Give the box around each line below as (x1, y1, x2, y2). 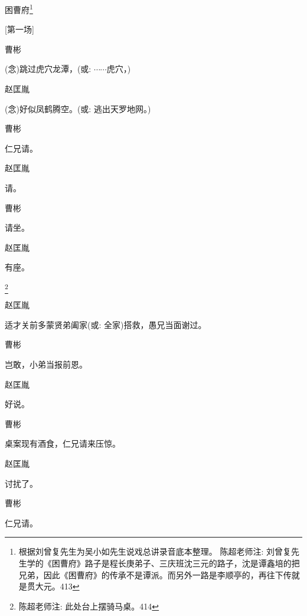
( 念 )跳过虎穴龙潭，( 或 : (5, 63, 92, 75)
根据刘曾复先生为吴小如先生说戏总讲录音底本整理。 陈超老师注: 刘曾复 (18, 545, 292, 558)
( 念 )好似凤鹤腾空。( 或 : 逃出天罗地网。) (5, 102, 151, 114)
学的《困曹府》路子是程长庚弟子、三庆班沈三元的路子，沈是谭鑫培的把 (27, 557, 300, 569)
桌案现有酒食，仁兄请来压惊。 (5, 437, 120, 450)
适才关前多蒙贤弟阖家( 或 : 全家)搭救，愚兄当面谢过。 (5, 318, 207, 330)
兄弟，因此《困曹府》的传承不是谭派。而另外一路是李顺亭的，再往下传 (18, 568, 292, 581)
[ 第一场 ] (5, 23, 34, 35)
